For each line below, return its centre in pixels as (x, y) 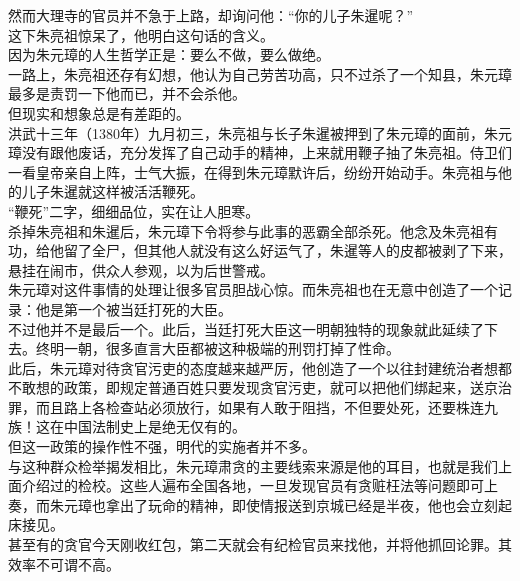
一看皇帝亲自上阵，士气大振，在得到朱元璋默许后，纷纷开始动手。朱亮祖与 (253, 171)
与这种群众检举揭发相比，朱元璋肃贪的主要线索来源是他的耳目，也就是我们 (253, 465)
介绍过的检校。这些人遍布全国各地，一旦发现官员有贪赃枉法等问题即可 (252, 485)
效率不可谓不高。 (64, 563)
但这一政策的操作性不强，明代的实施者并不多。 (162, 446)
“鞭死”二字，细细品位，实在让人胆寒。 (134, 210)
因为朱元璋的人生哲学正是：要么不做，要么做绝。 (169, 54)
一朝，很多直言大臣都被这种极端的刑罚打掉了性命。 (231, 348)
